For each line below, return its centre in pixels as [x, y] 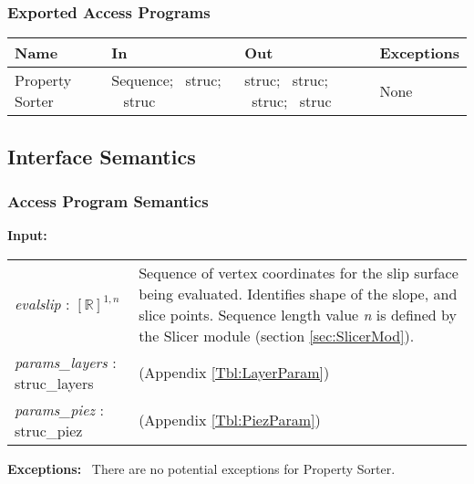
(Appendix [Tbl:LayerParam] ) [234, 373]
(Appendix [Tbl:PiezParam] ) [230, 420]
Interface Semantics [102, 156]
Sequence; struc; [166, 80]
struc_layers [54, 383]
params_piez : [59, 409]
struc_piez [49, 430]
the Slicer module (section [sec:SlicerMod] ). [277, 335]
